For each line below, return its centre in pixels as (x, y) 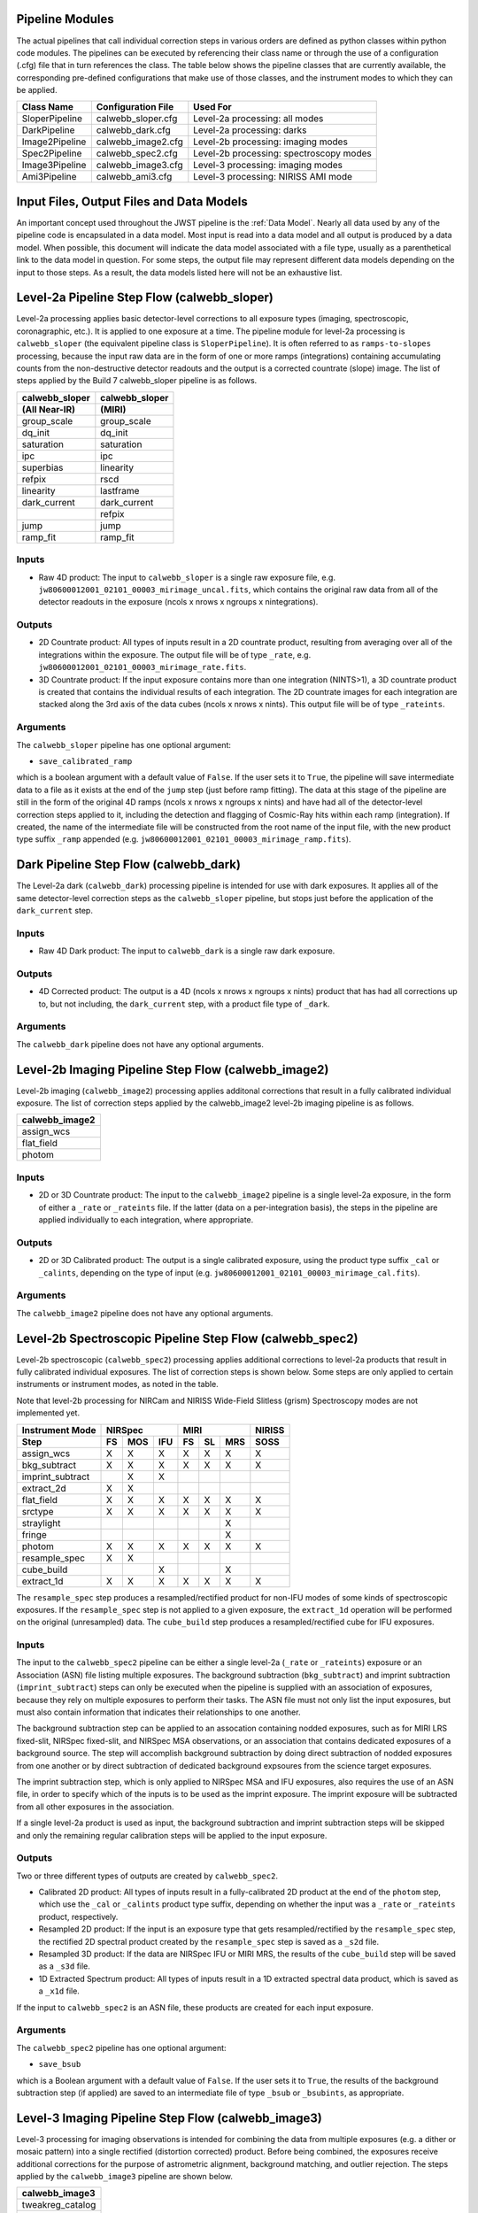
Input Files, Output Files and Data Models (132, 201)
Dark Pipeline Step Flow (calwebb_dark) (128, 864)
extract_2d (44, 1488)
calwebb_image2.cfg (139, 142)
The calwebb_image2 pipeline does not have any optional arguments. (145, 1313)
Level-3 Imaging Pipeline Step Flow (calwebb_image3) (169, 2118)
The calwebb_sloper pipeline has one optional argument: (124, 744)
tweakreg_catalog (59, 2205)
